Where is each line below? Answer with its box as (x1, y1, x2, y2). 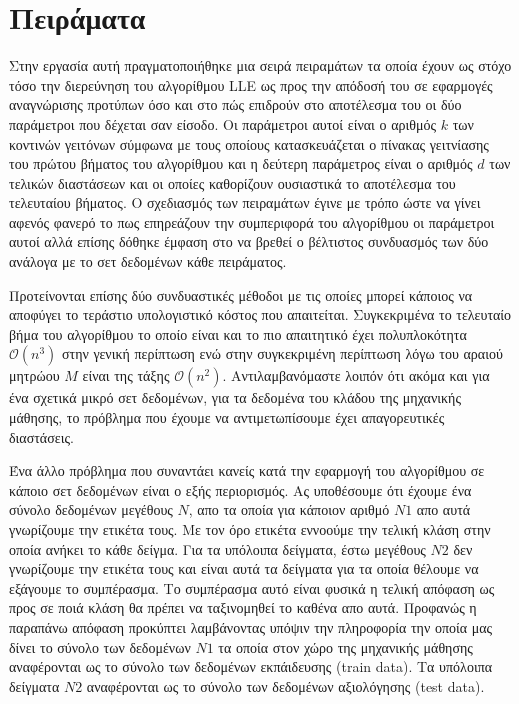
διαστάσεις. (9, 426, 74, 447)
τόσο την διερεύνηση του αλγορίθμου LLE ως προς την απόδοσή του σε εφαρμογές (9, 74, 493, 95)
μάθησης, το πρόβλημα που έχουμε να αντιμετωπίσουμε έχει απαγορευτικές (9, 407, 445, 428)
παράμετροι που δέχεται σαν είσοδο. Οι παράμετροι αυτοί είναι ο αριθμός (9, 113, 437, 134)
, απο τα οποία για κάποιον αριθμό (188, 499, 390, 520)
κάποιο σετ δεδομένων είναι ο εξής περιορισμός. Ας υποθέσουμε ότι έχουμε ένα (9, 479, 472, 500)
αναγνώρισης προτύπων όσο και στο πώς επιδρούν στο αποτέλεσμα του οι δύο (9, 94, 462, 115)
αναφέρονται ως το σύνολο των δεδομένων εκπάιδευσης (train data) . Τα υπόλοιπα (9, 656, 493, 677)
